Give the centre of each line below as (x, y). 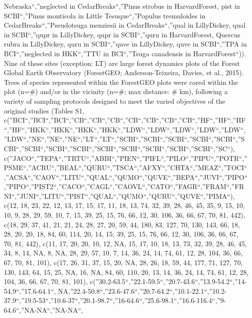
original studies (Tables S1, (44, 110)
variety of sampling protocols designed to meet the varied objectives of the (115, 101)
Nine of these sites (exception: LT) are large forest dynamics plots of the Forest (122, 63)
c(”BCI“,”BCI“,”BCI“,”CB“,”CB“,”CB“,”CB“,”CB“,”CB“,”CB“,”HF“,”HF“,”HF (125, 120)
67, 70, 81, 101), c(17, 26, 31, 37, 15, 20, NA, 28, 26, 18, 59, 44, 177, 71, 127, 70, (123, 262)
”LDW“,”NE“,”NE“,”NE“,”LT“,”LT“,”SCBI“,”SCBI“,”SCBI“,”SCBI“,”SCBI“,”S (124, 139)
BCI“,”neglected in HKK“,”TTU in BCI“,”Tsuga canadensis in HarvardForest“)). (125, 53)
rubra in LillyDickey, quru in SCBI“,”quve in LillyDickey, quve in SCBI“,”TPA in (126, 44)
